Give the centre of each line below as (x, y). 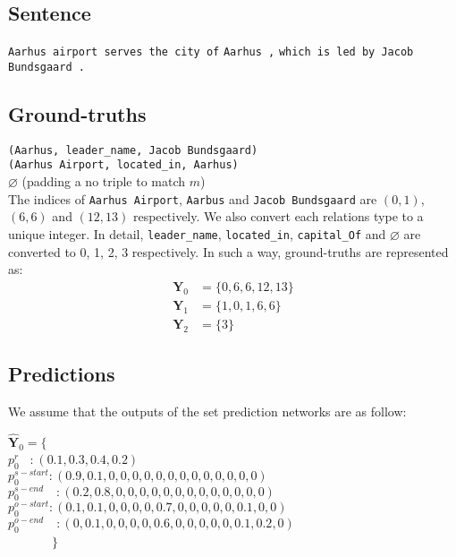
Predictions (62, 374)
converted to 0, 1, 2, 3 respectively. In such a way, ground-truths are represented (228, 251)
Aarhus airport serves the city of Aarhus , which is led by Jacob (211, 52)
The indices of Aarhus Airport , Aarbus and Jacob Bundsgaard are (193, 198)
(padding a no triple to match (104, 181)
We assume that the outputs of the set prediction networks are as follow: (207, 411)
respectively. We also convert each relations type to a (278, 216)
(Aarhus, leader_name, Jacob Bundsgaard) (133, 150)
